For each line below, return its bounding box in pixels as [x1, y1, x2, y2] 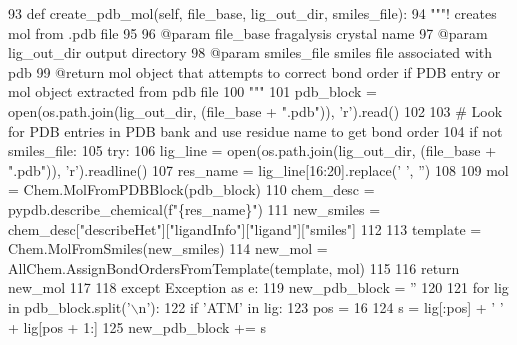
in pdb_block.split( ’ [8, 296, 131, 317]
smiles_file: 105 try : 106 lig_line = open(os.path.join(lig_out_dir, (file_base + [8, 140, 497, 161]
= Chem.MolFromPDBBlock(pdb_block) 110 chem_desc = [8, 179, 375, 200]
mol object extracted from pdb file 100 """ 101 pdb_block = [8, 81, 377, 102]
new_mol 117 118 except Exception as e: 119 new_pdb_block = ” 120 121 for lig [8, 277, 509, 298]
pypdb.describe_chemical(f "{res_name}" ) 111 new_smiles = [8, 198, 381, 219]
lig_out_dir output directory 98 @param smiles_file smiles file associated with [8, 42, 493, 63]
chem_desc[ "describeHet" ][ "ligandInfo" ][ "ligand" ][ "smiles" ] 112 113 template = [8, 218, 482, 239]
